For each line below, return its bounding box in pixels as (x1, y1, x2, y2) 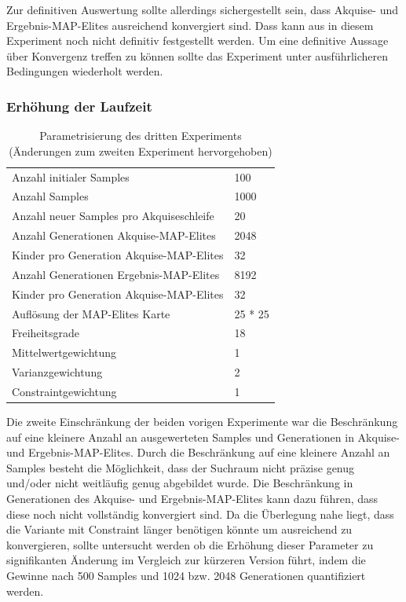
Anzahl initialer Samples (12, 168, 130, 185)
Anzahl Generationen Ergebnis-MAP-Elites (12, 266, 220, 282)
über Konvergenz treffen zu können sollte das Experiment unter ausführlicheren (6, 47, 389, 64)
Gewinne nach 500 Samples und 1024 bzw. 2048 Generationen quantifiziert (6, 567, 366, 583)
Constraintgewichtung (12, 383, 117, 399)
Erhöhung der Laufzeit (6, 96, 152, 116)
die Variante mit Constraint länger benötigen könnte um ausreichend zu (6, 521, 353, 538)
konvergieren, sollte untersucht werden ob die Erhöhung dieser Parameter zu (6, 536, 374, 552)
